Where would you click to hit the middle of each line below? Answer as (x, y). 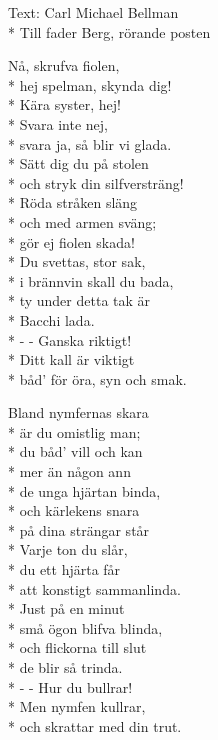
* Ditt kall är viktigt (71, 359)
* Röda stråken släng (73, 202)
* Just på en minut (66, 608)
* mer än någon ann (69, 471)
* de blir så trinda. (65, 667)
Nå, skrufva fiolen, (64, 65)
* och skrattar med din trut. (95, 725)
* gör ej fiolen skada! (71, 241)
